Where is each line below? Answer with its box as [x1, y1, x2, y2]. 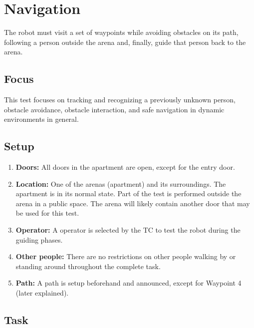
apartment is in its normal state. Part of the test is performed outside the [15, 188, 242, 199]
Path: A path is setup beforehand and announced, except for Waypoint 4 [15, 278, 242, 288]
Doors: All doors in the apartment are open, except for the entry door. [15, 162, 235, 172]
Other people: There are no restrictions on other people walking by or [15, 251, 236, 262]
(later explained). [15, 288, 69, 298]
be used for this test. [15, 208, 79, 218]
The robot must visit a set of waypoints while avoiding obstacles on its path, [4, 27, 239, 37]
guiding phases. [15, 234, 63, 245]
